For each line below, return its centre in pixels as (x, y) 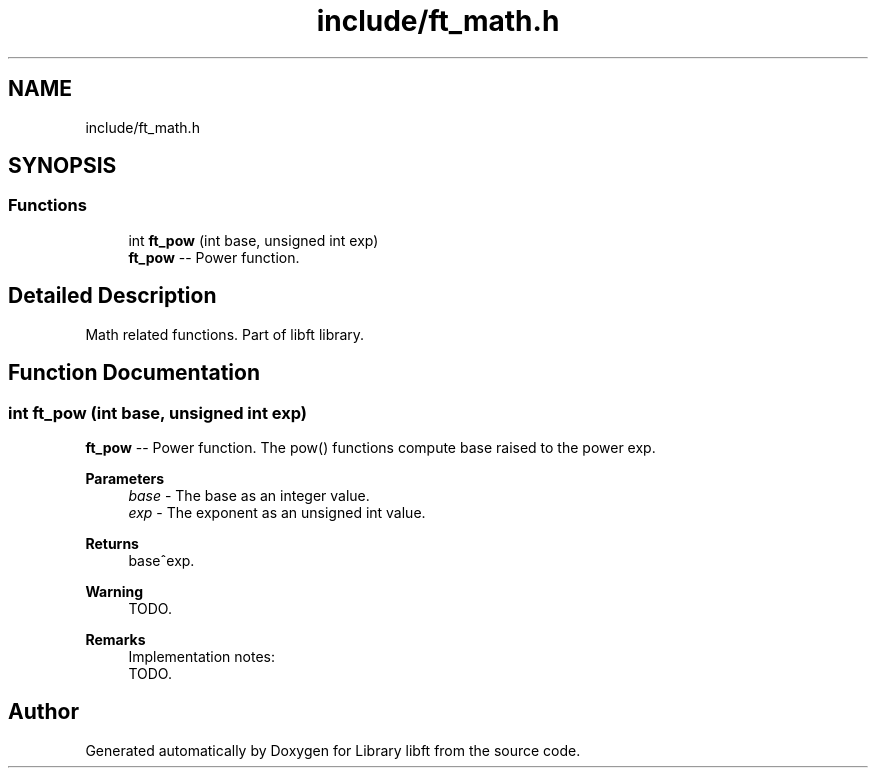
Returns (112, 543)
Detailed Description (112, 296)
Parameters (125, 478)
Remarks (115, 639)
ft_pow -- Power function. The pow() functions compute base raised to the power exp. (370, 447)
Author (43, 712)
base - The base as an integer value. (249, 495)
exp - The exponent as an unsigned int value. (277, 512)
